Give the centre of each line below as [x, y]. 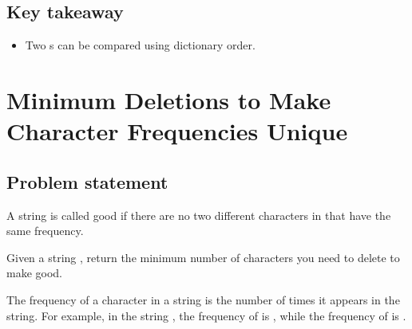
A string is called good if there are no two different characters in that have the [199, 215]
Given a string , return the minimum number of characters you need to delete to [203, 257]
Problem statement [87, 181]
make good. [34, 273]
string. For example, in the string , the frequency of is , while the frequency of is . [206, 315]
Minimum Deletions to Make [169, 99]
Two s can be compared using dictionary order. [140, 45]
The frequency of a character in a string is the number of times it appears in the [203, 299]
